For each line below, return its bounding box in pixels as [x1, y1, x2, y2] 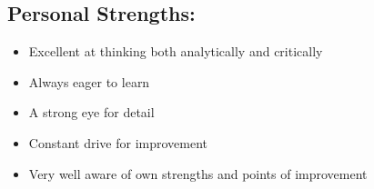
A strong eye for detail [28, 103, 155, 122]
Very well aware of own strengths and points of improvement [28, 164, 368, 183]
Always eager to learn [28, 72, 150, 91]
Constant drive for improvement [28, 133, 207, 152]
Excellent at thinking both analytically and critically [28, 42, 323, 61]
